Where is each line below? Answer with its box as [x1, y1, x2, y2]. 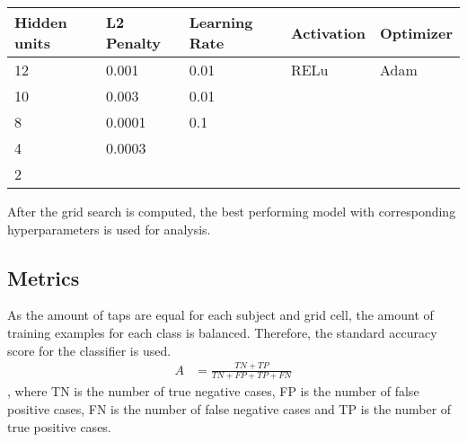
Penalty [105, 32, 162, 53]
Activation [290, 22, 366, 43]
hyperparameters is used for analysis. [7, 219, 211, 238]
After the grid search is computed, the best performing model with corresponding [7, 202, 456, 220]
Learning [189, 12, 253, 32]
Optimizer [380, 22, 453, 43]
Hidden [14, 12, 67, 32]
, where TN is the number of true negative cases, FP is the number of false [7, 382, 419, 401]
